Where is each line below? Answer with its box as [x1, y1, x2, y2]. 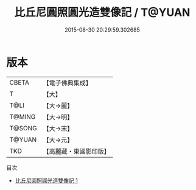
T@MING [9, 112, 36, 121]
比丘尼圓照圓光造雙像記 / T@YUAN [14, 5, 191, 19]
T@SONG [9, 124, 38, 132]
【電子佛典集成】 [43, 79, 93, 87]
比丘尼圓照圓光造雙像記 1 [15, 177, 78, 184]
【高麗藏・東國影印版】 [43, 147, 111, 155]
